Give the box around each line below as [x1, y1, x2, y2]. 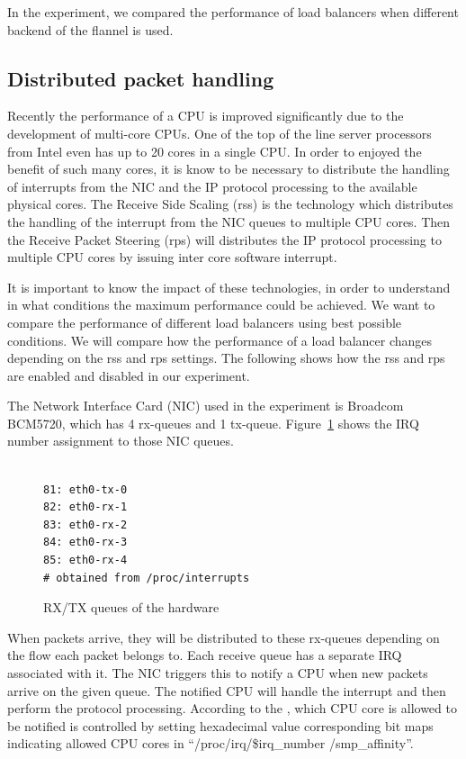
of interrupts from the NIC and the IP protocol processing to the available [7, 176, 417, 195]
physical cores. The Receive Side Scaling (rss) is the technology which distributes [7, 194, 453, 213]
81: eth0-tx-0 [43, 483, 128, 496]
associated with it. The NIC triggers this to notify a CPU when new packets [7, 664, 428, 682]
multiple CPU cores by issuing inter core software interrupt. [7, 248, 337, 267]
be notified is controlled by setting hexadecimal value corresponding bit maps [7, 716, 434, 735]
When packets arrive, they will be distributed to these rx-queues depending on [7, 628, 440, 646]
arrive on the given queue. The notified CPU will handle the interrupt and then [7, 681, 446, 700]
